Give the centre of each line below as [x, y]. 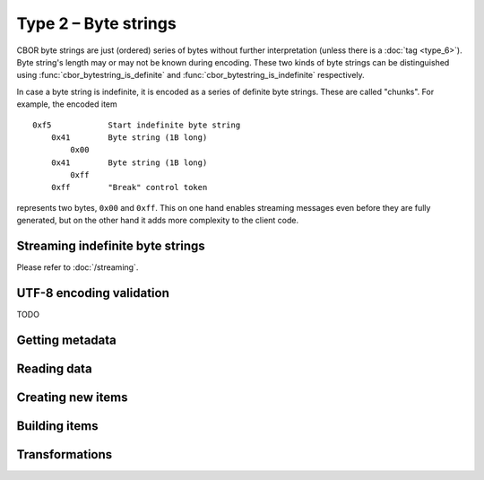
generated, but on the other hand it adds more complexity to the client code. [158, 221]
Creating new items [72, 397]
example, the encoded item [67, 104]
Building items [57, 426]
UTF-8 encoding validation [93, 293]
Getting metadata [66, 340]
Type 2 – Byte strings [96, 23]
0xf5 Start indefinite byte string [137, 125]
